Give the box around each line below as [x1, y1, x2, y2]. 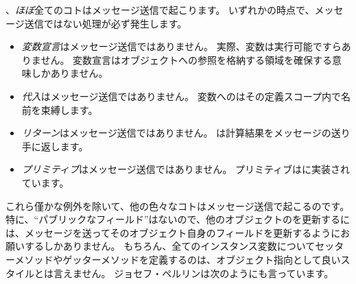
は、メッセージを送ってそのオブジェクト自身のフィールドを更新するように [5, 225, 341, 239]
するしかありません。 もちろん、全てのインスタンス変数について [24, 239, 316, 253]
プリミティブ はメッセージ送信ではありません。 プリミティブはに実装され [21, 162, 351, 176]
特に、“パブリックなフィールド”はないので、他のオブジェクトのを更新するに [5, 212, 350, 226]
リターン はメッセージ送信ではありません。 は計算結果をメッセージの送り [21, 126, 351, 140]
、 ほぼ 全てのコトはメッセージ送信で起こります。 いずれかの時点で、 [5, 3, 315, 16]
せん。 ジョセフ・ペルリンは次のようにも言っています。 [82, 265, 334, 280]
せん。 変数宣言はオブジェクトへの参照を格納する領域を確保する [40, 52, 333, 67]
